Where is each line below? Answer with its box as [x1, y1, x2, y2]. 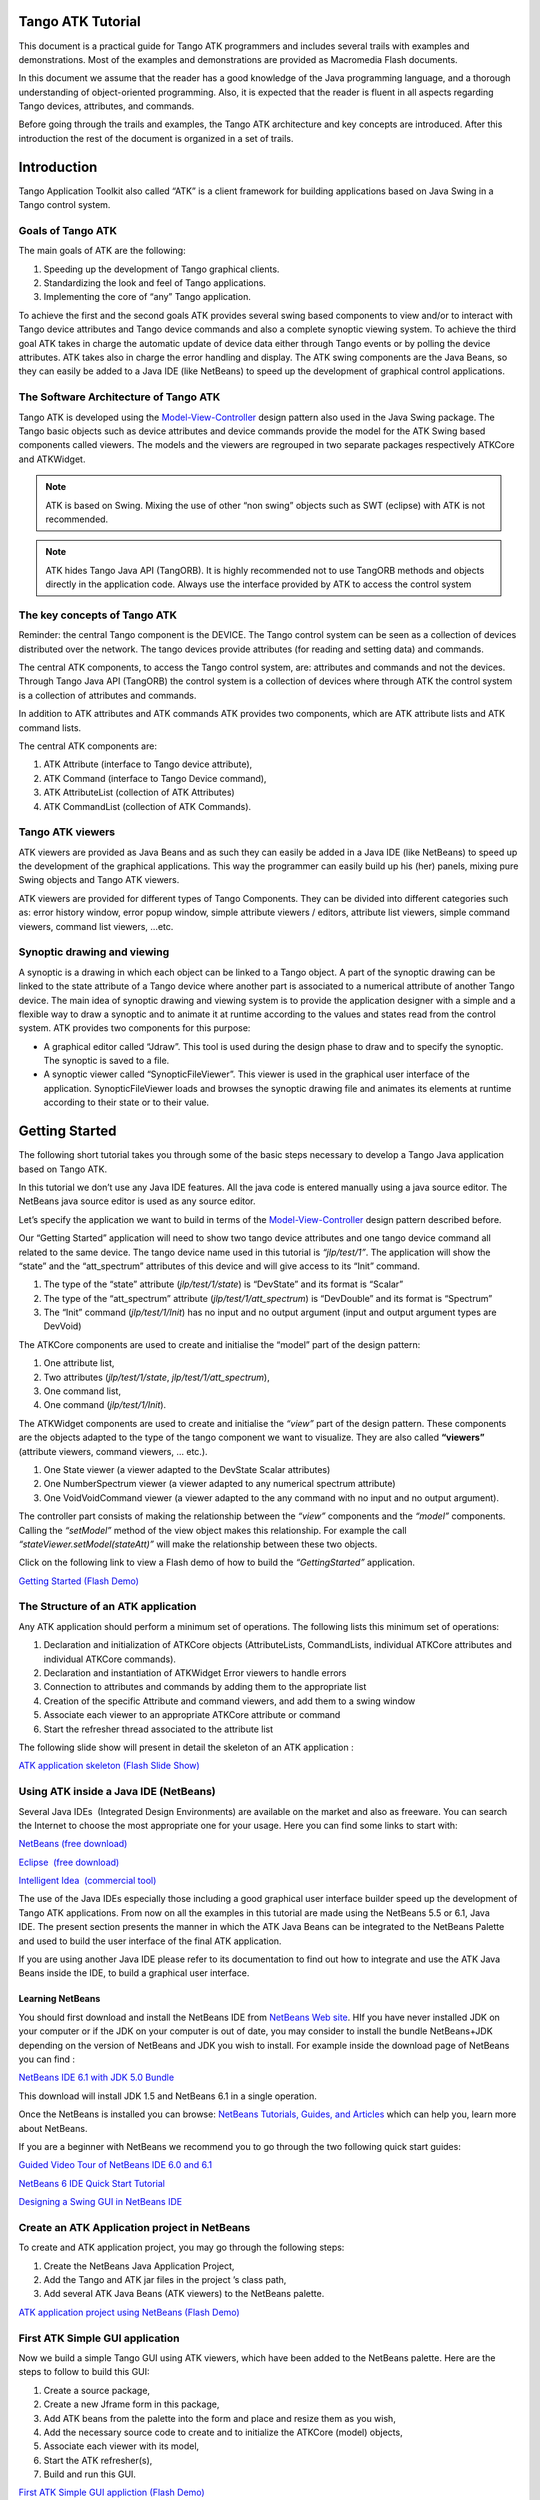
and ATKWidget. [18, 453, 86, 465]
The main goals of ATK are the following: [18, 245, 186, 257]
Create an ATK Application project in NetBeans [18, 2220, 251, 2234]
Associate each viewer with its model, [43, 2440, 200, 2452]
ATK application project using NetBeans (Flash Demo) [18, 2306, 240, 2318]
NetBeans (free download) [18, 1838, 128, 1850]
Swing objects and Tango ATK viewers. [18, 874, 180, 886]
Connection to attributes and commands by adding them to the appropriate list [43, 1681, 367, 1693]
